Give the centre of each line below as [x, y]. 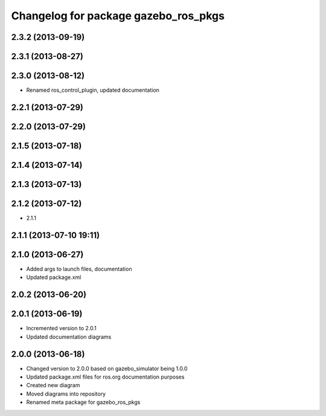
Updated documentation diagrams [69, 337]
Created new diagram [53, 385]
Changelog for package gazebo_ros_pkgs [118, 16]
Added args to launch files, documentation [79, 269]
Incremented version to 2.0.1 [61, 328]
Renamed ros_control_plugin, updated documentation [93, 90]
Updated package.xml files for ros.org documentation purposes [105, 377]
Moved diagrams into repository [66, 394]
